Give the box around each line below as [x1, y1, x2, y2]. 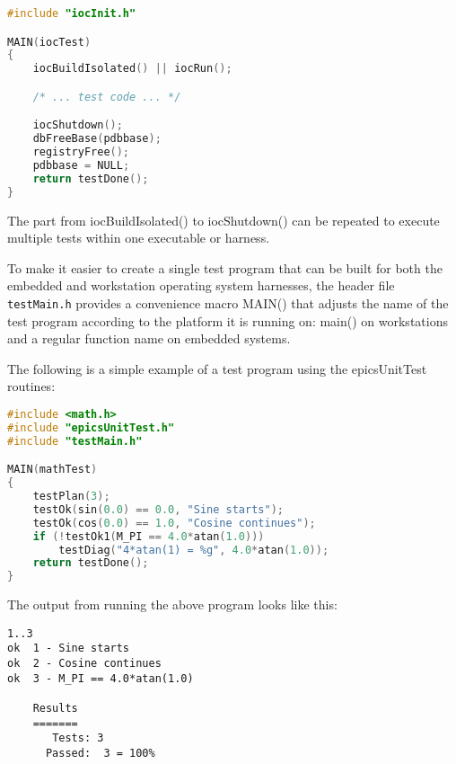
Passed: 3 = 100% [45, 747, 155, 760]
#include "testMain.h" [7, 434, 143, 448]
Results [32, 702, 78, 715]
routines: [7, 377, 56, 395]
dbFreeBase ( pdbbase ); [32, 132, 162, 146]
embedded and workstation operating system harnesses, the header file [7, 276, 395, 295]
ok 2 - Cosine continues [7, 657, 162, 671]
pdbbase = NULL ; [32, 158, 130, 172]
